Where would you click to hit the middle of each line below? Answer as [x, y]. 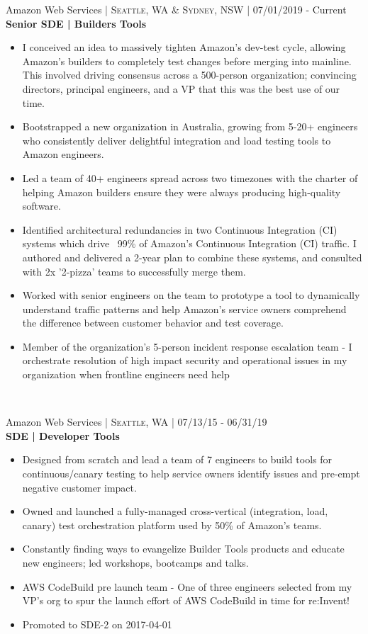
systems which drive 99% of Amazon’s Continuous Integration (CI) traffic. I [189, 243]
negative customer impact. [79, 487]
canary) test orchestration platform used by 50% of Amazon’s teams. [172, 525]
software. [41, 206]
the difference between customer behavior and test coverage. [153, 323]
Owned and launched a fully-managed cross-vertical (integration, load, [175, 511]
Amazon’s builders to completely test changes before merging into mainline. [187, 61]
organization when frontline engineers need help [126, 374]
